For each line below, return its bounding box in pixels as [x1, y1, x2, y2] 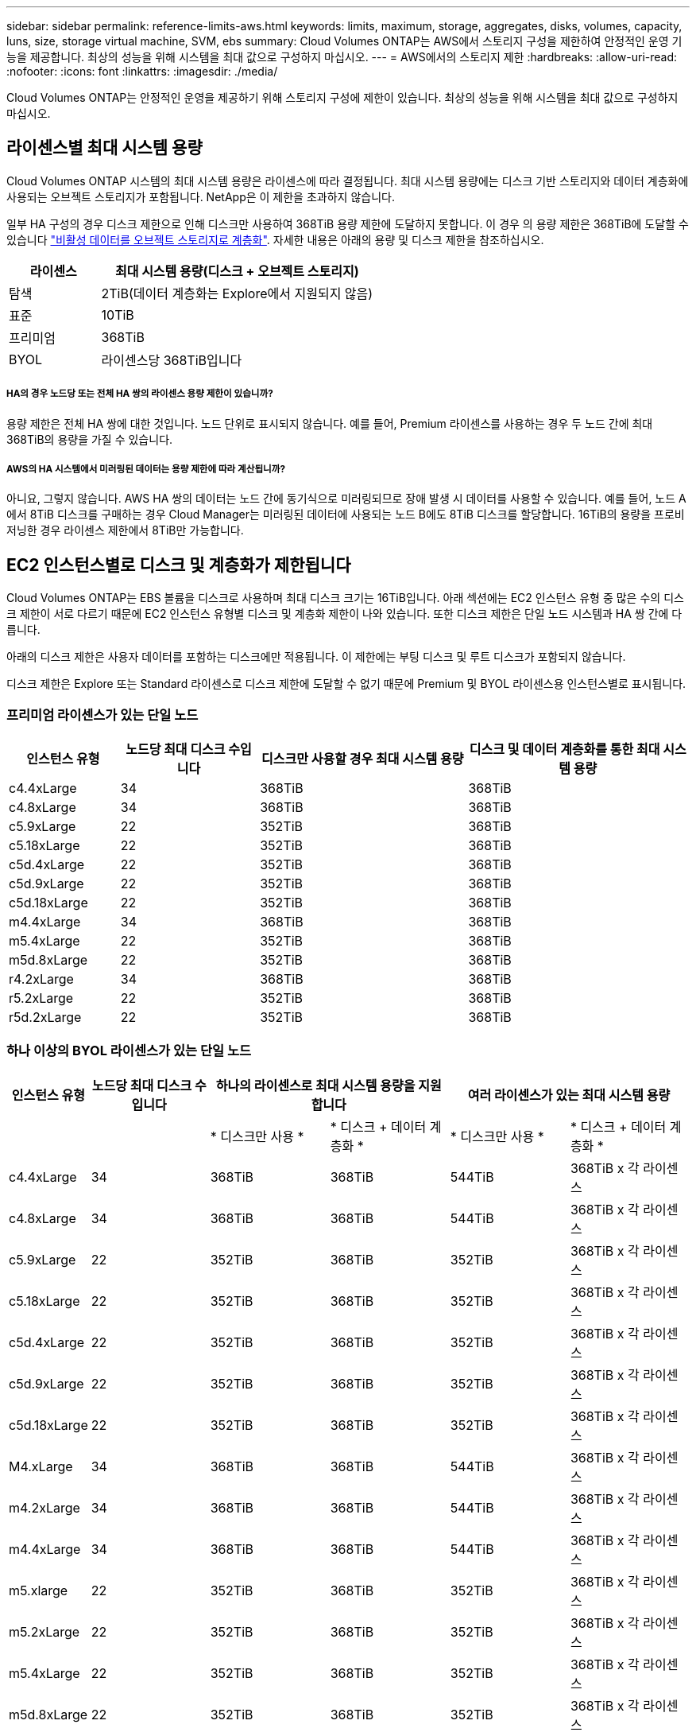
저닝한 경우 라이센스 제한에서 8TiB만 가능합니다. [6, 523, 244, 538]
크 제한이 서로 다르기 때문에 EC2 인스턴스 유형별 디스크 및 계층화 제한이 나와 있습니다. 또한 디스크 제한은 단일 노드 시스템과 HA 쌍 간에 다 [6, 607, 682, 621]
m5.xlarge [9, 1582, 68, 1598]
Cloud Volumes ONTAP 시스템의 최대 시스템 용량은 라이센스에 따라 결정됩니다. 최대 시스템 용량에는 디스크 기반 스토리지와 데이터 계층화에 [6, 173, 689, 188]
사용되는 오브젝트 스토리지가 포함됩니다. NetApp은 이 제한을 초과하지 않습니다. [6, 189, 395, 204]
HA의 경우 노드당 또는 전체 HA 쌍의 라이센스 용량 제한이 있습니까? [6, 388, 273, 400]
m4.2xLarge [9, 1499, 80, 1516]
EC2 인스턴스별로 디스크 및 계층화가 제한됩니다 [6, 554, 351, 575]
